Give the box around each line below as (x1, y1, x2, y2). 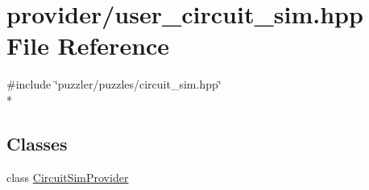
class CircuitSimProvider (6, 168, 129, 185)
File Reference (6, 29, 170, 62)
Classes (6, 130, 68, 155)
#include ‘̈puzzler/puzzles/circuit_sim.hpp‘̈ (6, 76, 222, 93)
